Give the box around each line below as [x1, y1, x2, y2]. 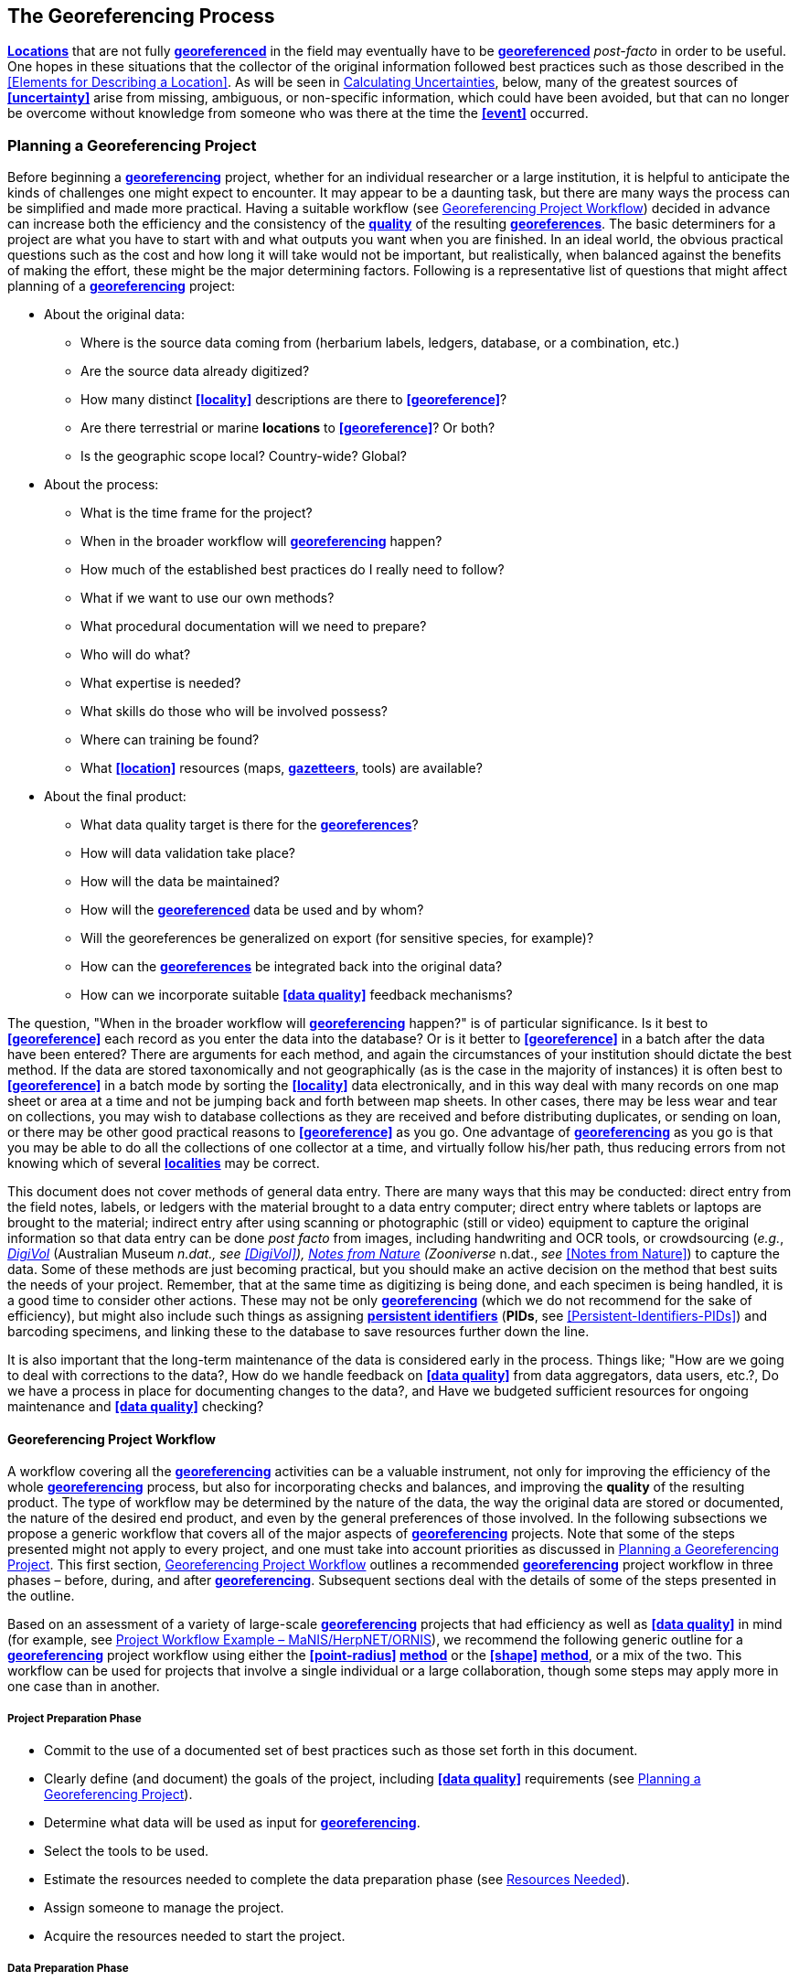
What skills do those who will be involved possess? [80, 703, 388, 720]
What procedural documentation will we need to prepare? [80, 618, 427, 635]
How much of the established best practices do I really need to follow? [80, 562, 505, 578]
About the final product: [44, 788, 186, 805]
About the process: [44, 477, 159, 493]
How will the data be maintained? [80, 873, 280, 890]
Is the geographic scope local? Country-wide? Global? [80, 448, 407, 465]
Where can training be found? [80, 732, 260, 748]
